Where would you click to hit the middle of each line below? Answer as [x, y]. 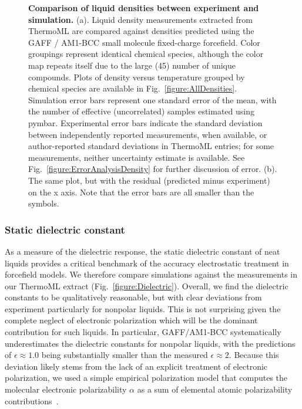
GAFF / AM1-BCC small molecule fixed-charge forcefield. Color [144, 42]
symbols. [44, 203]
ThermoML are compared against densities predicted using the [141, 31]
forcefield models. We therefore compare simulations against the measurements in [151, 274]
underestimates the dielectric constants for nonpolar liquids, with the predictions [150, 343]
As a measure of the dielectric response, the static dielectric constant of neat [142, 251]
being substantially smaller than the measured [125, 355]
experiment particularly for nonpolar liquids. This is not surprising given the [143, 308]
